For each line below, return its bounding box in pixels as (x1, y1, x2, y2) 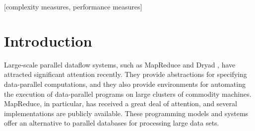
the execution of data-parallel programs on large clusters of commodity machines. (4, 88, 252, 99)
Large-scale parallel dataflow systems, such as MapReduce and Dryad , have (4, 59, 236, 69)
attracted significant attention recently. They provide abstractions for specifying (4, 69, 247, 79)
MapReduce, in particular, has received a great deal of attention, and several (4, 98, 237, 109)
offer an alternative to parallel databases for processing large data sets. (4, 118, 219, 128)
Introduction (4, 30, 92, 51)
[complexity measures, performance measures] (4, 1, 142, 11)
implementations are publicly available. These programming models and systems (4, 108, 249, 118)
